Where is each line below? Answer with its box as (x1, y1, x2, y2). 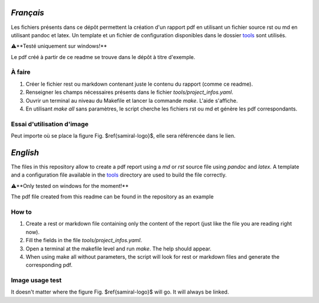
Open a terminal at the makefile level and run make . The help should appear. (25, 245, 212, 252)
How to (11, 207, 32, 216)
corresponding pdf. (25, 262, 73, 269)
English (11, 148, 40, 158)
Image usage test (11, 276, 62, 285)
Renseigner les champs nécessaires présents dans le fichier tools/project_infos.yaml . (25, 89, 233, 96)
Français (11, 8, 44, 18)
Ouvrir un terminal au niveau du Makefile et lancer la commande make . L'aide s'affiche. (25, 97, 238, 104)
